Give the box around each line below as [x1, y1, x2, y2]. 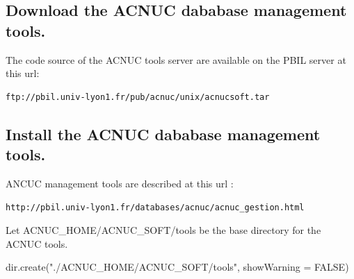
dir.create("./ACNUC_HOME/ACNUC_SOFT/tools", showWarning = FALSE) [6, 260, 349, 274]
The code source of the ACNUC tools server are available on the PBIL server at [6, 52, 346, 67]
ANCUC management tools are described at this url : [6, 176, 234, 190]
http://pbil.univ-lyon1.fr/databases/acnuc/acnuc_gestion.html [6, 202, 305, 212]
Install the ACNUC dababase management [6, 123, 321, 144]
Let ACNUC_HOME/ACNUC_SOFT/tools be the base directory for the [6, 223, 321, 237]
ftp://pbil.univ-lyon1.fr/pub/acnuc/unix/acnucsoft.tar [6, 92, 270, 102]
